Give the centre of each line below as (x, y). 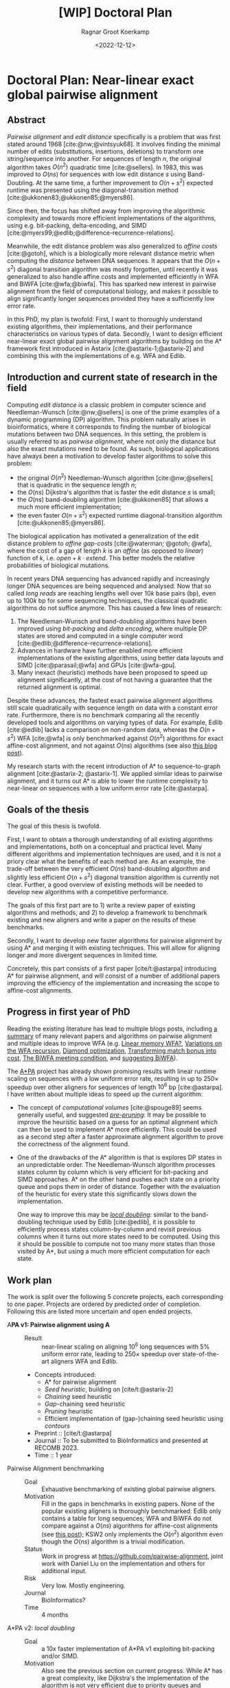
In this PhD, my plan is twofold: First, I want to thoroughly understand (105, 319)
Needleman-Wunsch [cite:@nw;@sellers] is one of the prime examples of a (114, 412)
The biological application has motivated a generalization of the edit (103, 536)
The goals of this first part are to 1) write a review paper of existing (101, 905)
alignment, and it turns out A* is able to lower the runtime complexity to (107, 781)
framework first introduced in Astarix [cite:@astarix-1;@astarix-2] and (106, 348)
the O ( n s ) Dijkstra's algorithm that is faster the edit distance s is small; (116, 492)
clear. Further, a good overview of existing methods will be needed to (105, 884)
